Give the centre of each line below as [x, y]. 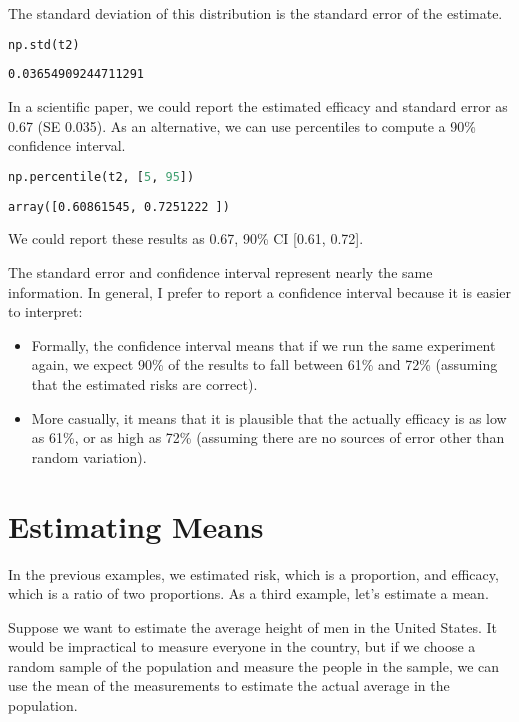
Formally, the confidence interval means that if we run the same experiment [263, 344]
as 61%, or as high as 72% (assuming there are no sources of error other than [268, 437]
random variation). [89, 456]
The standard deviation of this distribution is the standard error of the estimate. [255, 13]
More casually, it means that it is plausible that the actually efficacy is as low [269, 417]
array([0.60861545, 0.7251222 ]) [119, 206]
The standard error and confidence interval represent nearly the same [220, 272]
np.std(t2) [44, 44]
